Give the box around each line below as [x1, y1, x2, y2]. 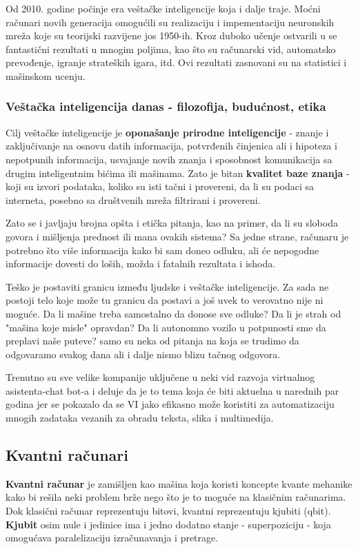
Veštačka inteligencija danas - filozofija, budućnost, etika [6, 98, 326, 115]
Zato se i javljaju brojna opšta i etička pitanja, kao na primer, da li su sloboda [6, 216, 338, 230]
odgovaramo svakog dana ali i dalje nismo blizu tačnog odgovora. [6, 346, 281, 361]
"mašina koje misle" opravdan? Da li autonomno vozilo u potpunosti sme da [6, 320, 326, 334]
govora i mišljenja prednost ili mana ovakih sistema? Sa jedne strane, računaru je [6, 229, 349, 243]
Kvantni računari [6, 444, 128, 466]
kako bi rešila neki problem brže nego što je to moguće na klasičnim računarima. [6, 490, 346, 504]
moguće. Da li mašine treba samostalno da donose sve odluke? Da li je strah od [6, 306, 341, 320]
